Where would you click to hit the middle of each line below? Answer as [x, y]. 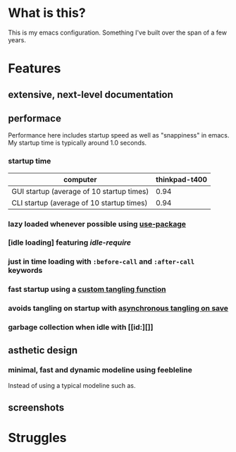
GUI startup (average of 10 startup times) [80, 191]
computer [80, 179]
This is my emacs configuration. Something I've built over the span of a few [118, 32]
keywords [25, 271]
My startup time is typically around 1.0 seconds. [77, 143]
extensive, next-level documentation [91, 94]
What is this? [47, 13]
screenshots [36, 408]
